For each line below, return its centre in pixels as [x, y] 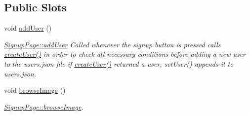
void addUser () [28, 28]
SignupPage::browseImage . [44, 106]
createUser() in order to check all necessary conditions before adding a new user [125, 54]
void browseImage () [35, 90]
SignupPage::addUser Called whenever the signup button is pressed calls [112, 44]
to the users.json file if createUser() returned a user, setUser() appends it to [119, 63]
